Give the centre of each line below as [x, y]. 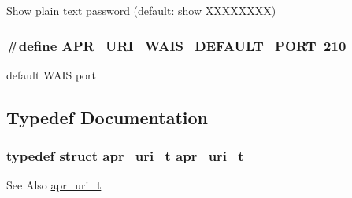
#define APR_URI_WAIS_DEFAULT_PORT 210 [176, 45]
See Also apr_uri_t [54, 185]
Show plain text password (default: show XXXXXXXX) [141, 10]
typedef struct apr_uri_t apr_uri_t [125, 156]
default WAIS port [52, 74]
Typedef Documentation [107, 117]
